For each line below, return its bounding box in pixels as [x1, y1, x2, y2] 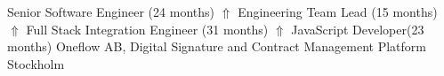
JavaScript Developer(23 [291, 19, 424, 38]
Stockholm [7, 54, 65, 72]
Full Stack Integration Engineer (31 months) [26, 19, 269, 38]
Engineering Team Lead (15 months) [238, 3, 438, 20]
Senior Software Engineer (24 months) [7, 3, 214, 20]
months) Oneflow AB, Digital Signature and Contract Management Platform [7, 37, 426, 56]
